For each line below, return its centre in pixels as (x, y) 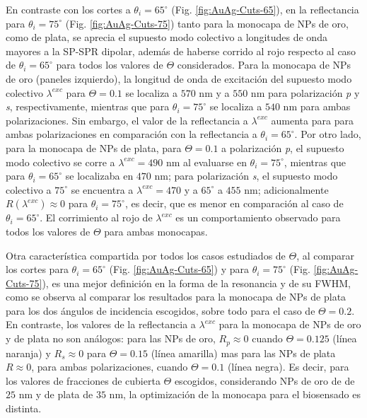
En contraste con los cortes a (68, 9)
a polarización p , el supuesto (283, 147)
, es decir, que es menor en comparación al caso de (234, 203)
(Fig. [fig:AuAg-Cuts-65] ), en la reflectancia (265, 9)
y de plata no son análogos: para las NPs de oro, (111, 338)
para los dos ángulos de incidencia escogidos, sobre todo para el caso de (161, 310)
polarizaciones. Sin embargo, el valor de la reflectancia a (127, 120)
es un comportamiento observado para (258, 217)
